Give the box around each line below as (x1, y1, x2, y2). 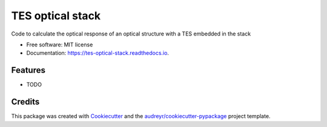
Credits (11, 97, 40, 107)
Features (11, 65, 45, 75)
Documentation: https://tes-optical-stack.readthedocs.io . (26, 49, 170, 57)
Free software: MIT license (26, 41, 93, 48)
